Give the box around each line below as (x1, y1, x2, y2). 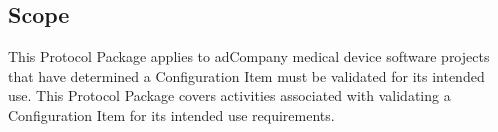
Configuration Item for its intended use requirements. (8, 104, 335, 125)
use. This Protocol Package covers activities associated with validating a (8, 85, 451, 106)
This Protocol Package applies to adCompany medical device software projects (8, 46, 490, 67)
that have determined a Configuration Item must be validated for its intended (8, 65, 485, 86)
